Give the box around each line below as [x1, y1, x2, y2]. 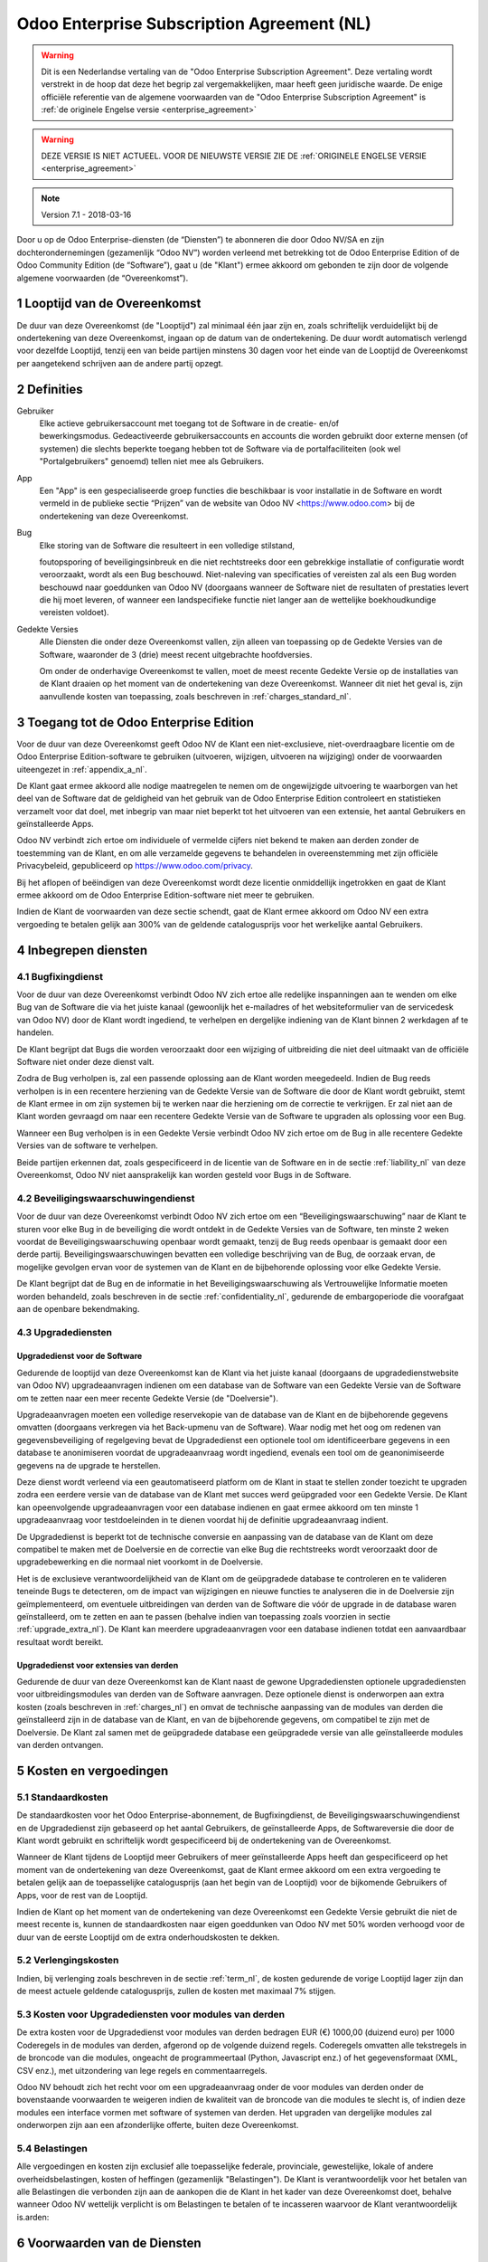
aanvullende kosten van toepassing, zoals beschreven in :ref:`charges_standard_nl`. [39, 690, 352, 701]
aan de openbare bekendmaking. [16, 1303, 140, 1314]
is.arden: [16, 2211, 50, 2222]
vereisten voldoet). [39, 607, 109, 618]
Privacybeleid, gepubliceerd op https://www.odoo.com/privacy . [16, 860, 253, 871]
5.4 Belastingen [16, 2142, 88, 2154]
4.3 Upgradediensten [16, 1326, 113, 1338]
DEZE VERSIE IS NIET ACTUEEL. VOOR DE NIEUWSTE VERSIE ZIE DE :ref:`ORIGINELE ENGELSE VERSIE [41, 150, 427, 161]
